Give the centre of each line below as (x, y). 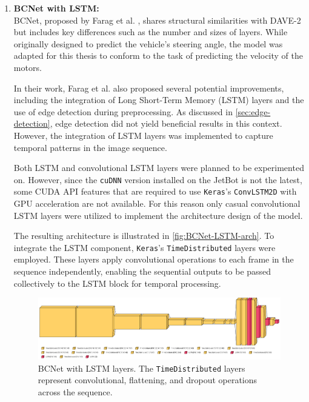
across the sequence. (75, 391)
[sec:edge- (253, 111)
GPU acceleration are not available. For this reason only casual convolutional (157, 203)
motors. (28, 67)
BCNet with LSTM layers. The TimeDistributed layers (141, 368)
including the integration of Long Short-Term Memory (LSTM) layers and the (159, 100)
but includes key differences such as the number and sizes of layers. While (151, 32)
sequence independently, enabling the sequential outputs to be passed (142, 271)
